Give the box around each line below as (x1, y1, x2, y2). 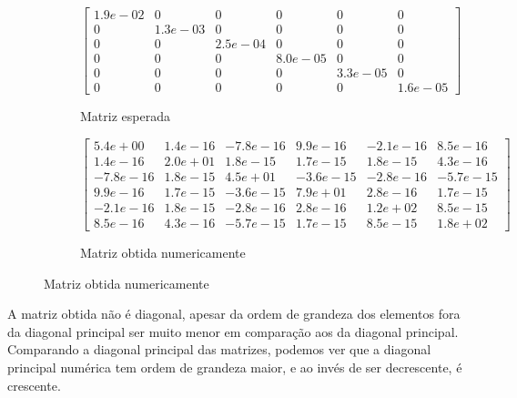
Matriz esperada (80, 107, 170, 126)
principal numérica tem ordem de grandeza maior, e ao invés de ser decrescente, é (7, 357, 462, 376)
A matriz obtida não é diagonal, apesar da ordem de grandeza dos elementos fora (7, 304, 461, 323)
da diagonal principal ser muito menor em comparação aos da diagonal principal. (7, 321, 459, 341)
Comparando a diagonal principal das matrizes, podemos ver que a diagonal (7, 340, 431, 359)
